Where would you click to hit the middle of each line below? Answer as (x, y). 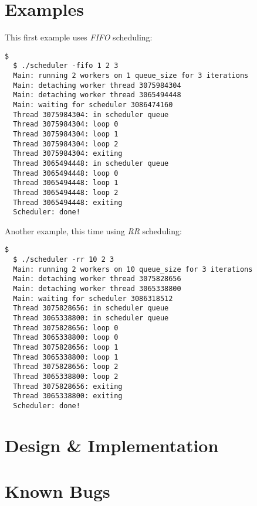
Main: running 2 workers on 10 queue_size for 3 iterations (133, 269)
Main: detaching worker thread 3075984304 (97, 85)
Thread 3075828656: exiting (68, 386)
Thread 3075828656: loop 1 (66, 348)
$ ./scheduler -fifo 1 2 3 (66, 66)
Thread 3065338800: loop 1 (66, 357)
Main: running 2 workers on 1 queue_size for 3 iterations (131, 76)
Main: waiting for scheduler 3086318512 (93, 298)
